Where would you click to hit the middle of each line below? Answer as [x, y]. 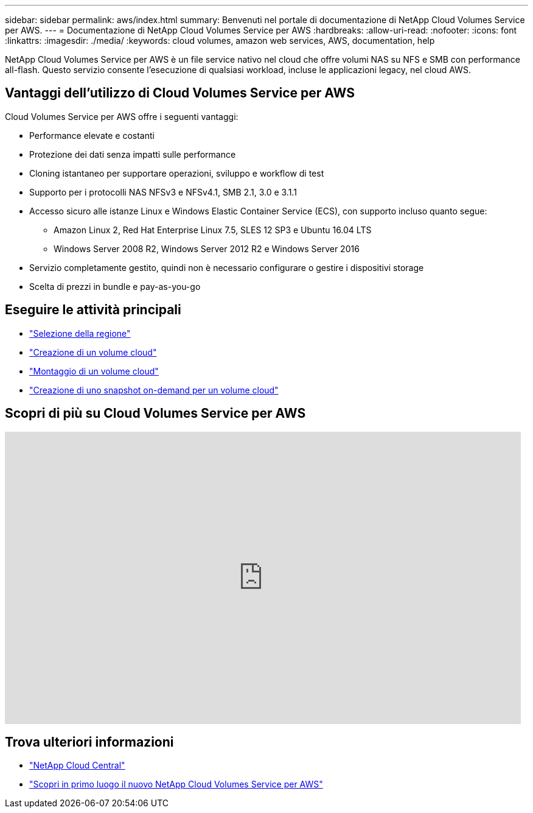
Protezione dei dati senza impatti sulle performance [133, 154]
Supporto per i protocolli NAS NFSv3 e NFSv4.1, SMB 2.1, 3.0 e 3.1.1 [163, 192]
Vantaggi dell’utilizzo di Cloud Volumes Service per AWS [180, 93]
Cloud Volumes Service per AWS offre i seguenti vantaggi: [122, 116]
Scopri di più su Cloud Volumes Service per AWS [155, 414]
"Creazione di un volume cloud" [93, 352]
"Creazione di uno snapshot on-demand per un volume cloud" [154, 390]
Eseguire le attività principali [93, 310]
